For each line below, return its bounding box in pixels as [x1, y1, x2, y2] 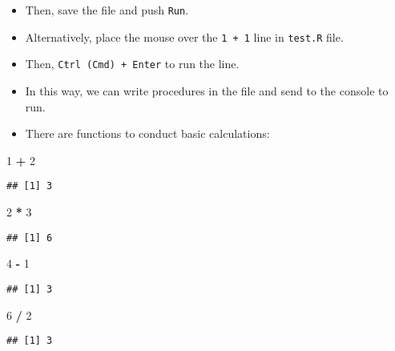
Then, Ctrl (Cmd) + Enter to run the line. [25, 55, 240, 72]
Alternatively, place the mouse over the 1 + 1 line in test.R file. [25, 28, 344, 45]
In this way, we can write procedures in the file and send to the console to [25, 82, 389, 99]
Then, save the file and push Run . [25, 2, 189, 18]
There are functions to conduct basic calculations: [25, 125, 270, 142]
